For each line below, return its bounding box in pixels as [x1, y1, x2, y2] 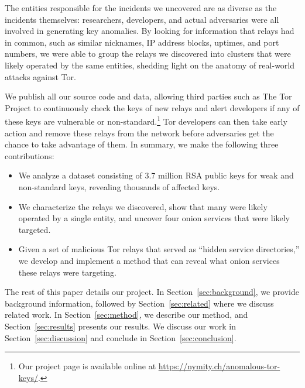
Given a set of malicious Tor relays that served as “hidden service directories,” [18, 243, 300, 255]
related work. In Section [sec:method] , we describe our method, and [5, 308, 248, 321]
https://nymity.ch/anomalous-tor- [158, 360, 280, 372]
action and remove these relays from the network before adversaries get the [5, 126, 274, 139]
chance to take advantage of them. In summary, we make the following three [5, 138, 279, 150]
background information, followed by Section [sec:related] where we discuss [5, 297, 274, 309]
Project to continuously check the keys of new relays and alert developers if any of [5, 101, 300, 114]
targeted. [18, 223, 51, 235]
